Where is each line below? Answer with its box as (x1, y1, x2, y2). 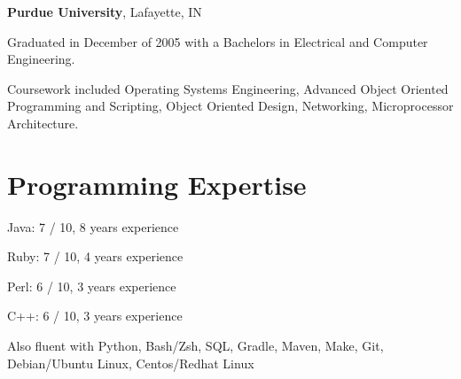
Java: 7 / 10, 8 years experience (7, 217, 179, 236)
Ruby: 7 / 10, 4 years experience (7, 247, 184, 266)
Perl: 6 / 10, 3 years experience (7, 276, 176, 295)
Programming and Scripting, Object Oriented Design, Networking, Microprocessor (7, 97, 454, 115)
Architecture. (7, 113, 79, 132)
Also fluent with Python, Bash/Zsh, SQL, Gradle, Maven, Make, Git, (7, 336, 384, 355)
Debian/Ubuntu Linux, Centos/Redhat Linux (7, 353, 254, 372)
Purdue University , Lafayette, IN (7, 3, 202, 20)
